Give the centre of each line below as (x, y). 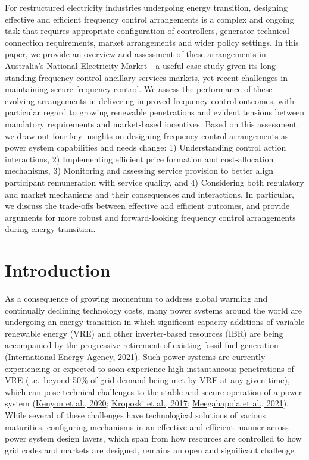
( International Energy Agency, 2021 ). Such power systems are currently (135, 356)
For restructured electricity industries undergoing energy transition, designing (146, 7)
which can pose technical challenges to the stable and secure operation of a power (154, 391)
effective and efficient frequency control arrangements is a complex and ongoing (149, 19)
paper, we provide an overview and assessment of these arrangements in (135, 54)
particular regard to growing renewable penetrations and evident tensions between (154, 112)
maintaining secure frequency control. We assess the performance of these (139, 89)
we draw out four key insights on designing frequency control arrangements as (147, 135)
